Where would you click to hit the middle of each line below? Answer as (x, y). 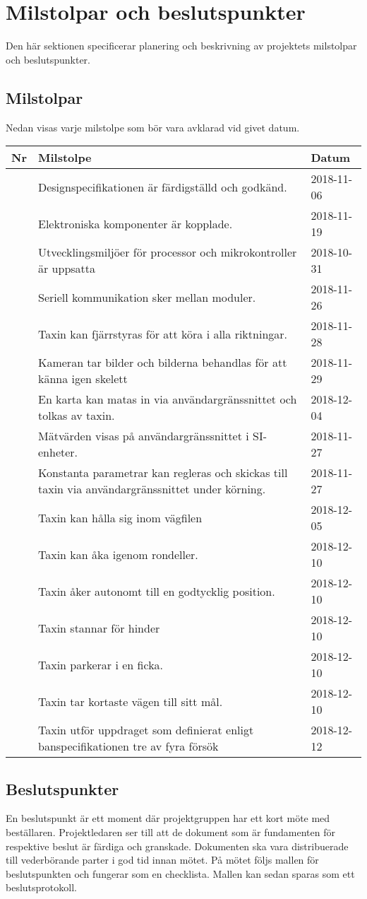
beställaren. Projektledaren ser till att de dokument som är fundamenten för (170, 832)
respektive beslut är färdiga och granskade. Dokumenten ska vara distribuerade (177, 846)
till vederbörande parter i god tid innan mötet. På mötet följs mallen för (162, 860)
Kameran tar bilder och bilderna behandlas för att (162, 363)
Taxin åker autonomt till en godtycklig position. (156, 591)
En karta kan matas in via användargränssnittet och (167, 399)
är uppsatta (67, 269)
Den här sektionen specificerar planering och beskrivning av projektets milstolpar (181, 46)
